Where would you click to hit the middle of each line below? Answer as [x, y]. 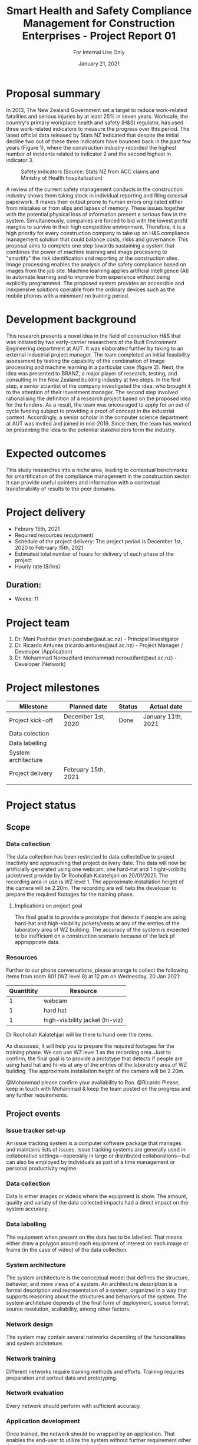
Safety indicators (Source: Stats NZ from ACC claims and [90, 171]
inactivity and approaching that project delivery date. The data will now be [96, 863]
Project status [41, 805]
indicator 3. [20, 160]
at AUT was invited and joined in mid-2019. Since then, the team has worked [99, 423]
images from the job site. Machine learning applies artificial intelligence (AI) [98, 270]
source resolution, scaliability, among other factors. [68, 1309]
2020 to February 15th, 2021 [49, 547]
